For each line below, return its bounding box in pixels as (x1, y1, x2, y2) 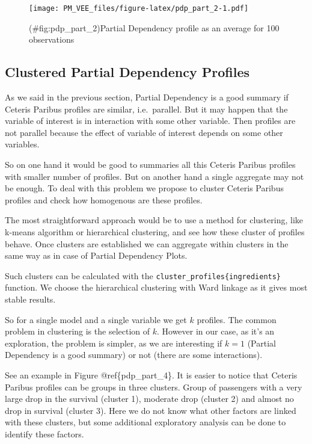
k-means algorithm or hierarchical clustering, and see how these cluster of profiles (5, 225, 305, 238)
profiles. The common (197, 313, 277, 325)
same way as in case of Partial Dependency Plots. (5, 249, 188, 262)
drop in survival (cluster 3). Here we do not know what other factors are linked (5, 404, 296, 416)
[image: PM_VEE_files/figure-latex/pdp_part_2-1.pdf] (29, 4, 249, 13)
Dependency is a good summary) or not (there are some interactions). (5, 348, 263, 361)
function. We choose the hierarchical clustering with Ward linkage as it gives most (5, 281, 308, 294)
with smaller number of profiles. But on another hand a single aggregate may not (5, 170, 304, 182)
